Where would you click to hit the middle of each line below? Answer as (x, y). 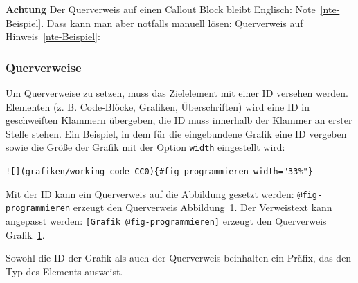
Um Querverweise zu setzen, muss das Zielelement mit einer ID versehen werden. (177, 93)
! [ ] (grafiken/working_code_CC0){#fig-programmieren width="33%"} (159, 172)
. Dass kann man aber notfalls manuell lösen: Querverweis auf (172, 22)
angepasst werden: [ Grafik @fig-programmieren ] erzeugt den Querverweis (166, 221)
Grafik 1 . (25, 234)
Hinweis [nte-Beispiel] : (53, 36)
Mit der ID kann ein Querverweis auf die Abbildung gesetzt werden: (150, 193)
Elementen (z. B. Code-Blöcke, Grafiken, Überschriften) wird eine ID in (158, 106)
